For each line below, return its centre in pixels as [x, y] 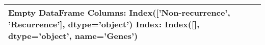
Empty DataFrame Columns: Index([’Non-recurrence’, [119, 12]
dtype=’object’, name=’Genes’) [73, 36]
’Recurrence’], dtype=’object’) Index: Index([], [104, 24]
